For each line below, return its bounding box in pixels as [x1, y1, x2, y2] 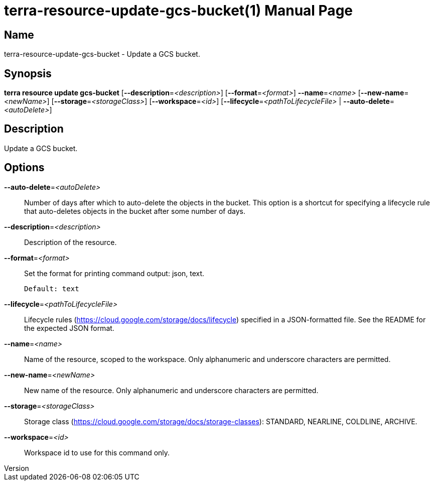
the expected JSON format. [24, 323, 114, 332]
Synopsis [4, 67, 52, 80]
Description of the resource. [24, 237, 117, 247]
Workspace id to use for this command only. [24, 448, 170, 457]
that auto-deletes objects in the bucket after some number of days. [24, 206, 245, 215]
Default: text [24, 284, 79, 293]
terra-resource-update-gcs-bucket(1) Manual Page [4, 2, 353, 19]
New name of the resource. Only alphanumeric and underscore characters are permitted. [24, 386, 319, 395]
